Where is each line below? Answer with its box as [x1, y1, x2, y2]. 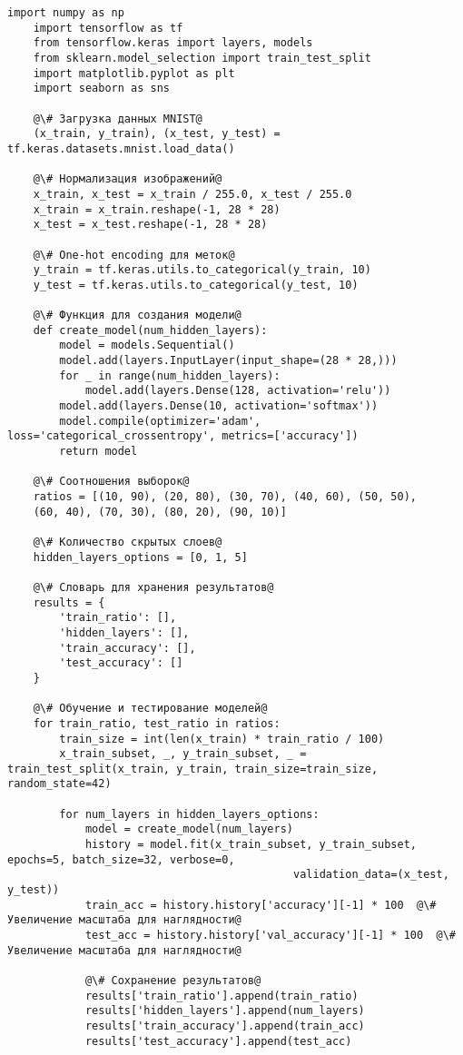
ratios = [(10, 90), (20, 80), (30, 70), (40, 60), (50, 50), [33, 490, 418, 503]
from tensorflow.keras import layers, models [33, 36, 313, 50]
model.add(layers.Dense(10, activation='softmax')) [59, 399, 379, 413]
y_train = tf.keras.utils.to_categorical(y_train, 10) [33, 263, 371, 277]
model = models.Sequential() [59, 339, 235, 352]
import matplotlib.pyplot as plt [33, 66, 235, 80]
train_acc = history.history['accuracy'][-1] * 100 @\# [84, 898, 437, 912]
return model [59, 445, 138, 458]
